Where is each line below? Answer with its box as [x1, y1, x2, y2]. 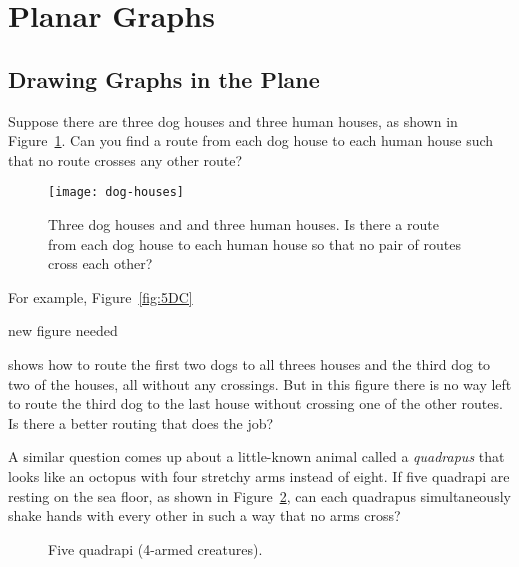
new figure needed [8, 320, 118, 341]
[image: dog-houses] [48, 185, 185, 200]
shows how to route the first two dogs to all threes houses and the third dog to [8, 353, 491, 374]
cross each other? [48, 253, 153, 274]
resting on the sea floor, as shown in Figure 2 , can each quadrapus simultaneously [8, 485, 511, 506]
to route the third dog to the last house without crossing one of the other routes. [8, 393, 503, 414]
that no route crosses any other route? [8, 149, 243, 170]
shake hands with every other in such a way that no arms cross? [8, 505, 401, 526]
